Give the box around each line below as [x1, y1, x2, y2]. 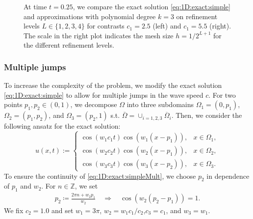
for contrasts [87, 21, 125, 31]
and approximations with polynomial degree [24, 11, 156, 21]
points [4, 99, 23, 109]
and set [51, 205, 74, 215]
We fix [4, 205, 24, 215]
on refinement [176, 11, 218, 21]
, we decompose [70, 99, 117, 109]
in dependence [206, 170, 250, 181]
